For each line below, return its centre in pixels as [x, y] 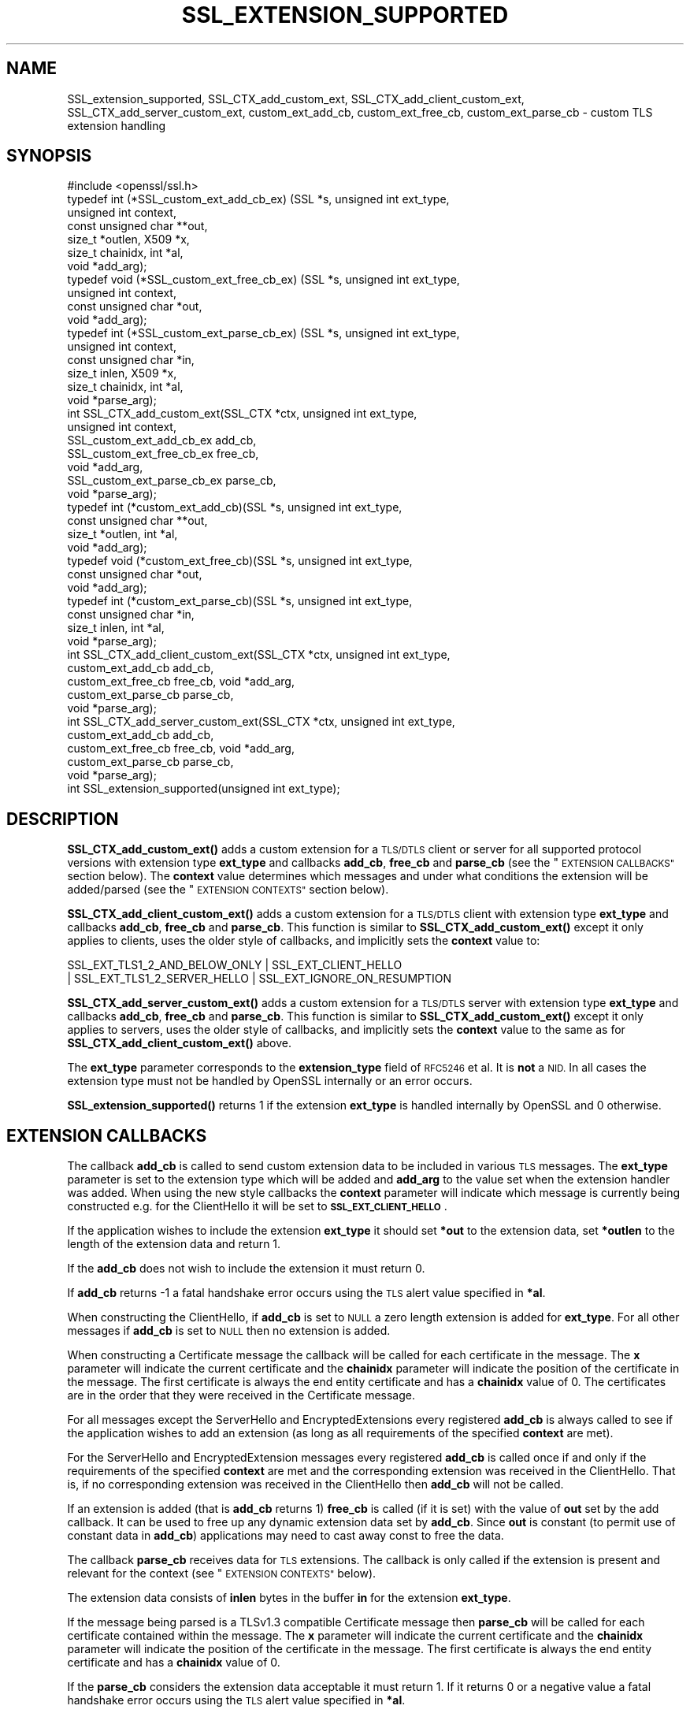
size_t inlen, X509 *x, [122, 373]
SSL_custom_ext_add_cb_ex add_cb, [162, 440]
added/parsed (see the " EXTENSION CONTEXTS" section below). [228, 890]
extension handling [117, 125]
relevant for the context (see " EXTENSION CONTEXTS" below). [222, 1574]
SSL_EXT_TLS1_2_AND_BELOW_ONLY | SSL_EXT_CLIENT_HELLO [235, 965]
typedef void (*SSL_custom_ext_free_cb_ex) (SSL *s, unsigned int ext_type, [263, 280]
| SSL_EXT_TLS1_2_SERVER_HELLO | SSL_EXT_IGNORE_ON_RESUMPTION [260, 979]
